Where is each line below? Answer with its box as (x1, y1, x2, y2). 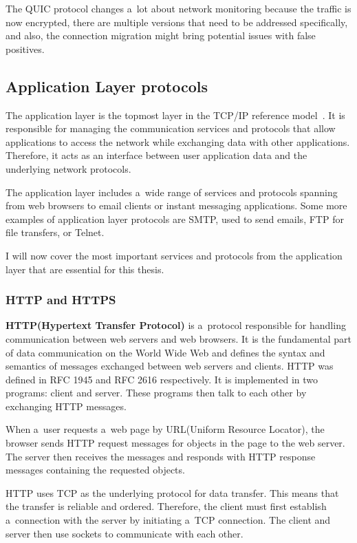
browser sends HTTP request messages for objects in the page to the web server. (6, 436, 345, 450)
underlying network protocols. (6, 161, 131, 175)
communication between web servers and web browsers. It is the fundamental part (6, 331, 351, 345)
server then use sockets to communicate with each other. (6, 526, 244, 540)
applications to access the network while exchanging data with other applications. (6, 134, 350, 149)
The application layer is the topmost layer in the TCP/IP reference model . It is (6, 107, 345, 122)
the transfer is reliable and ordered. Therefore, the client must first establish (6, 499, 327, 513)
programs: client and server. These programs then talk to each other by (6, 385, 307, 400)
